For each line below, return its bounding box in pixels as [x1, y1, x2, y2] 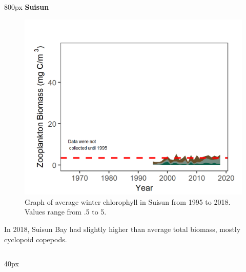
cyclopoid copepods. [4, 234, 67, 244]
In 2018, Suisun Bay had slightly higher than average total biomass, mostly [4, 223, 241, 234]
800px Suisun [4, 2, 49, 12]
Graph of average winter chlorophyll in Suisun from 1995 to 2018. [25, 196, 231, 207]
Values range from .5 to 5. [25, 206, 107, 217]
